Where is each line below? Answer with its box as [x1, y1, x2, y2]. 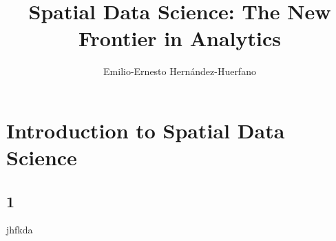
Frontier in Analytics [78, 24, 281, 52]
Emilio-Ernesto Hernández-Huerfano [103, 64, 256, 78]
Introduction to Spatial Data [6, 116, 285, 144]
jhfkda [6, 222, 33, 237]
